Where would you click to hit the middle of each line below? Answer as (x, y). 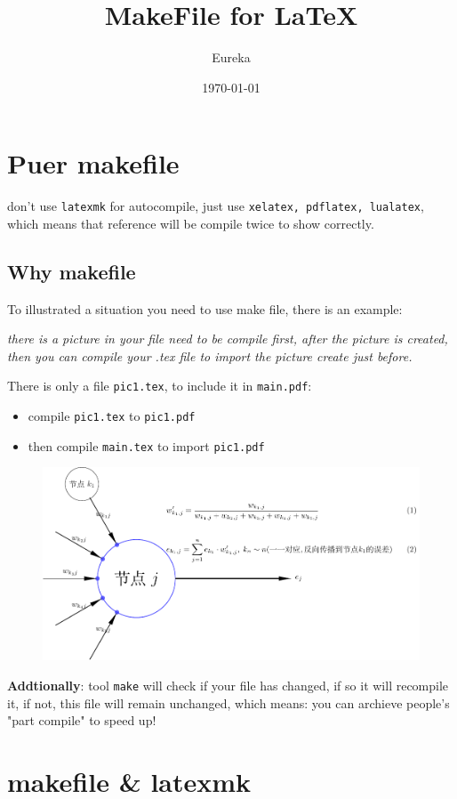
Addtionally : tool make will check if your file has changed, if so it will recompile (228, 685)
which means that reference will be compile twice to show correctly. (191, 223)
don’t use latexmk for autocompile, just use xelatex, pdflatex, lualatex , (216, 206)
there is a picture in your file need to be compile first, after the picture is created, (228, 339)
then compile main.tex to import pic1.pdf (146, 445)
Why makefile (72, 271)
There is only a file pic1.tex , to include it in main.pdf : (160, 386)
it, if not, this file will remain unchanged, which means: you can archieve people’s (228, 702)
